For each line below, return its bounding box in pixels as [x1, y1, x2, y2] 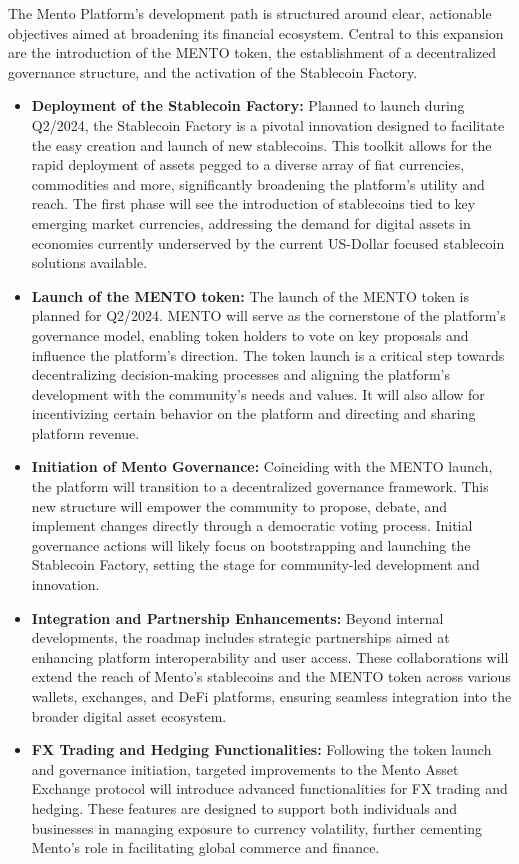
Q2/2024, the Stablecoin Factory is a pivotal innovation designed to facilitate [31, 114, 505, 135]
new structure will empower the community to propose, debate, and [31, 495, 448, 516]
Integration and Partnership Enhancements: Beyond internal [31, 607, 444, 628]
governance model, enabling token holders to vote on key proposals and [31, 324, 469, 345]
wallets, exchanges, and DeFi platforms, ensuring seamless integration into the [31, 686, 512, 706]
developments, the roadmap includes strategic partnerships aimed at [31, 627, 450, 648]
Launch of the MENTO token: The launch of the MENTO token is [31, 285, 470, 306]
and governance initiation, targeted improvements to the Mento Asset [31, 758, 459, 779]
